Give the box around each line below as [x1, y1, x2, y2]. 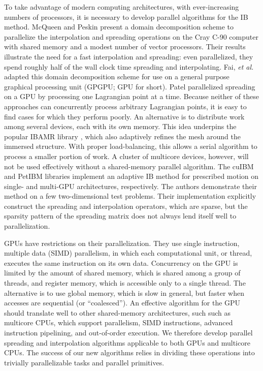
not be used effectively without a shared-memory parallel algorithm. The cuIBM [4, 161, 254, 171]
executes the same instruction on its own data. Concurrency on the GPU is [4, 257, 238, 268]
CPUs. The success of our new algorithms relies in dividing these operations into [4, 347, 255, 358]
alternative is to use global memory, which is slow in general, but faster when [4, 287, 245, 298]
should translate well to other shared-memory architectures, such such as [4, 307, 231, 318]
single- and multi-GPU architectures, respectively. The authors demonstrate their [4, 180, 257, 191]
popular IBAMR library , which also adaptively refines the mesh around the [4, 131, 241, 141]
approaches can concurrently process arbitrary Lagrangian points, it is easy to [4, 101, 247, 111]
